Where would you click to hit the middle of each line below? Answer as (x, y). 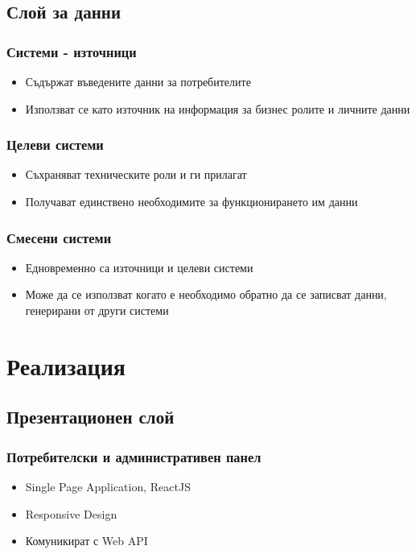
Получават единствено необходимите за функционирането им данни (192, 201)
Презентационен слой (91, 417)
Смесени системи (59, 237)
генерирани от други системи (97, 310)
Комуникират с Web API (86, 541)
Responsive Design (71, 513)
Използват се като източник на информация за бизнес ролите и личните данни (218, 108)
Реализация (66, 365)
